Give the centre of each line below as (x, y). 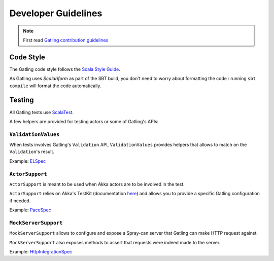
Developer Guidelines (56, 13)
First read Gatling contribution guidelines (66, 40)
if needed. (20, 201)
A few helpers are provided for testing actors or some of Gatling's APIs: (84, 121)
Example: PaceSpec (30, 210)
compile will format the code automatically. (55, 86)
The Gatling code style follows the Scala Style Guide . (65, 69)
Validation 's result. (32, 152)
